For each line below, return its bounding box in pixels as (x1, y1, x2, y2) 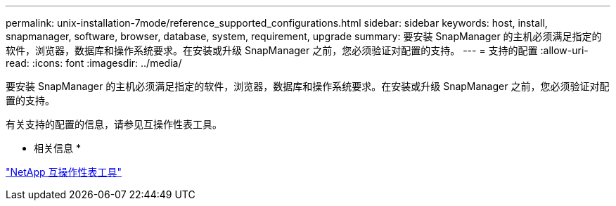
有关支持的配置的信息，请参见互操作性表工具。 (6, 118, 222, 130)
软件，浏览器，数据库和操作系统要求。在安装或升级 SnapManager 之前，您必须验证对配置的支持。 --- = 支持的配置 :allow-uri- (6, 44, 589, 56)
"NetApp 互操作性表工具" (6, 166, 122, 178)
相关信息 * (34, 142, 81, 154)
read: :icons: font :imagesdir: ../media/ (6, 57, 182, 69)
